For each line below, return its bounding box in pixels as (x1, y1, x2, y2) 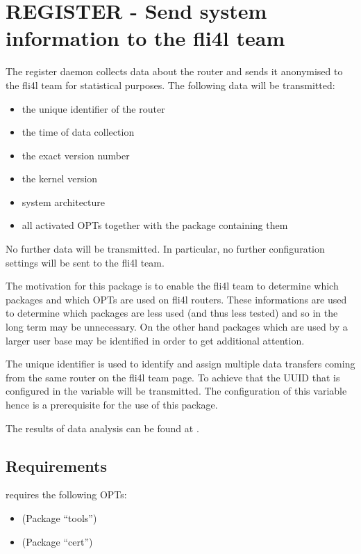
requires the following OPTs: (6, 487, 127, 502)
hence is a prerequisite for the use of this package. (6, 397, 218, 411)
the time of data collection (22, 125, 135, 139)
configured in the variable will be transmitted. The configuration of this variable (6, 383, 347, 398)
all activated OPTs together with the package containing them (22, 218, 288, 232)
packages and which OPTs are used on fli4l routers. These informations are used (6, 292, 347, 306)
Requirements (6, 454, 107, 476)
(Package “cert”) (22, 534, 93, 548)
